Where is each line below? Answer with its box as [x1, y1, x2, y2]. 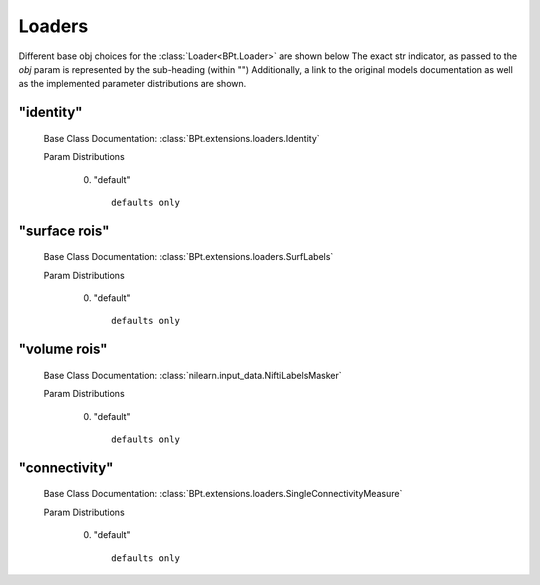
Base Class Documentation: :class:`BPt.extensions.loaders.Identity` [43, 132, 320, 144]
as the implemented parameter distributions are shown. [18, 78, 247, 90]
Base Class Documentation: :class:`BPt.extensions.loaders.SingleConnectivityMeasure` [43, 488, 403, 500]
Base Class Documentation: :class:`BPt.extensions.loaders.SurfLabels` [43, 251, 334, 263]
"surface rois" [18, 222, 110, 239]
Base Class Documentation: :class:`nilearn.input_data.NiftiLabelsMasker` [43, 369, 342, 381]
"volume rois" [18, 341, 108, 358]
